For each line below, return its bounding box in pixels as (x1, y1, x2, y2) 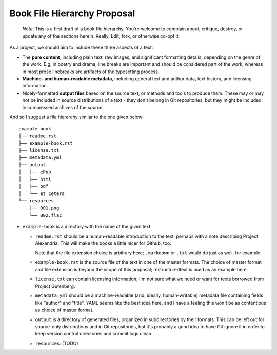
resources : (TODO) (35, 340, 79, 346)
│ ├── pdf (18, 183, 49, 189)
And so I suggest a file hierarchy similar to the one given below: (9, 114, 144, 120)
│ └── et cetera (18, 190, 65, 197)
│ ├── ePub (18, 169, 51, 175)
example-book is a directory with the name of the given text (22, 224, 151, 230)
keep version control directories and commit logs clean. (35, 331, 153, 337)
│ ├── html (18, 176, 51, 182)
